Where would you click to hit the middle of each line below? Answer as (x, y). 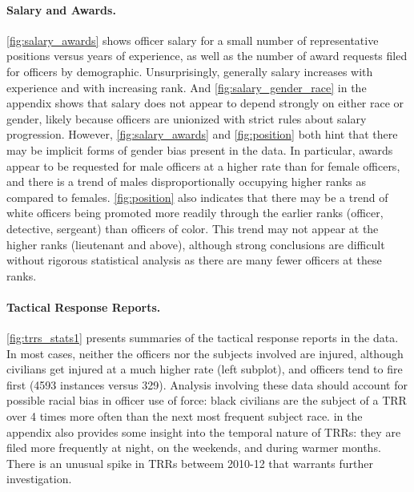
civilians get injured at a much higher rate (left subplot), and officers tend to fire (205, 369)
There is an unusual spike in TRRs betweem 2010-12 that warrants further (190, 463)
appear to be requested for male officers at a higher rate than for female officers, (203, 165)
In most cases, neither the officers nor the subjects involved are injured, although (205, 353)
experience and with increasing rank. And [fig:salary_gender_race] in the (187, 87)
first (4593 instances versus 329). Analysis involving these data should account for (207, 384)
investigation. (39, 479)
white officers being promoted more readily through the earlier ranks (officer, (195, 213)
